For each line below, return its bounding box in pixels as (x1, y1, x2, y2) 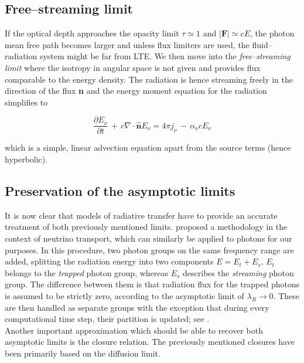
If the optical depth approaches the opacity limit (5, 27, 179, 39)
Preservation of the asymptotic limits (5, 182, 235, 199)
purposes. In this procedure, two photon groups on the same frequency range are (5, 243, 294, 256)
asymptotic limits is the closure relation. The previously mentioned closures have (5, 335, 295, 348)
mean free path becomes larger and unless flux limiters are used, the (5, 38, 250, 50)
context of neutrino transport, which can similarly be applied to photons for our (5, 232, 292, 244)
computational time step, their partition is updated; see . (5, 313, 210, 325)
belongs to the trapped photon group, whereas (5, 266, 169, 279)
